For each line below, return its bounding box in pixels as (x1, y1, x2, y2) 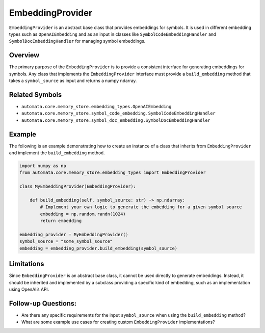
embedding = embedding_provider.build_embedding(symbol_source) (19, 246, 178, 251)
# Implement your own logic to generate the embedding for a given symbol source (40, 204, 242, 210)
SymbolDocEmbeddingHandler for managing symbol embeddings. (9, 38, 146, 44)
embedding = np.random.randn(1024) (40, 211, 126, 217)
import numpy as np (19, 163, 66, 168)
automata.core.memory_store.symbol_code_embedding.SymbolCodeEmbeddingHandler (21, 111, 216, 116)
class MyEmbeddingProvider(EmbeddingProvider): (19, 184, 136, 189)
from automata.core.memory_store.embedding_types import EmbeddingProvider (19, 170, 206, 175)
